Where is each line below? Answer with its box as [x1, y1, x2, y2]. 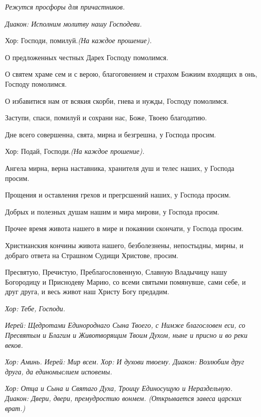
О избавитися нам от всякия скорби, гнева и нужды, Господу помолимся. [5, 95, 229, 106]
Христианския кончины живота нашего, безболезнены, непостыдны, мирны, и [5, 240, 243, 250]
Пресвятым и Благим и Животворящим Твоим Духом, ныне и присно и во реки [5, 330, 247, 340]
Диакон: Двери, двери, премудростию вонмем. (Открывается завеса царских [5, 393, 241, 403]
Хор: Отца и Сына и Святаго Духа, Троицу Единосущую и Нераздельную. [5, 383, 232, 393]
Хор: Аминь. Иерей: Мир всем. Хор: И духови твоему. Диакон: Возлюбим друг [5, 356, 244, 367]
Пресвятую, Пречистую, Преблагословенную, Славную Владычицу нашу [5, 267, 227, 277]
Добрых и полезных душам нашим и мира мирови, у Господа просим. [5, 206, 219, 217]
